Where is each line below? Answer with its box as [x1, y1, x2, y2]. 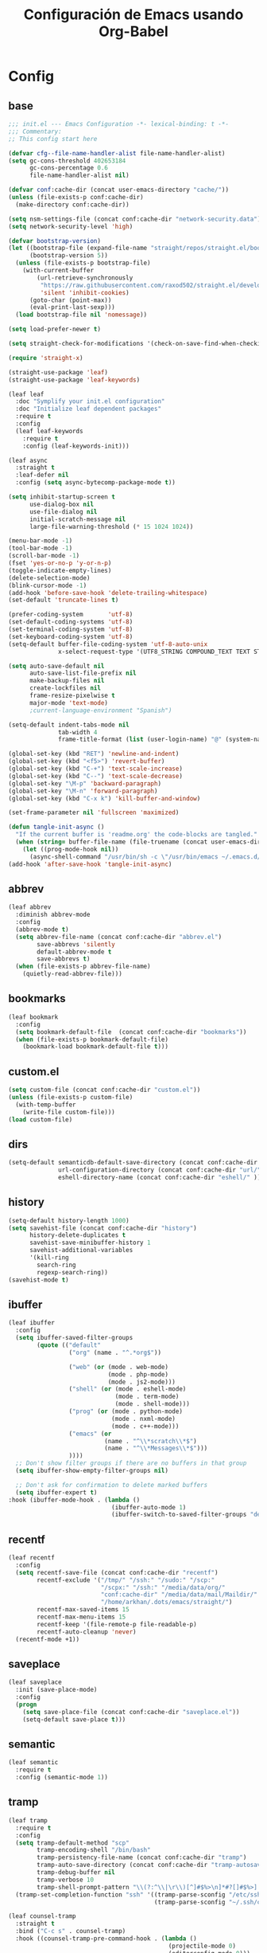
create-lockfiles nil [29, 684, 102, 692]
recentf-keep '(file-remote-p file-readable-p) [37, 1620, 197, 1628]
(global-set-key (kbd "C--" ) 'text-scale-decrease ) [8, 772, 183, 780]
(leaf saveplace [8, 1678, 62, 1686]
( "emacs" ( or [68, 1430, 112, 1438]
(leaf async [8, 456, 48, 464]
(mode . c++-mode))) [110, 1422, 180, 1431]
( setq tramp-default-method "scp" [15, 1838, 130, 1847]
